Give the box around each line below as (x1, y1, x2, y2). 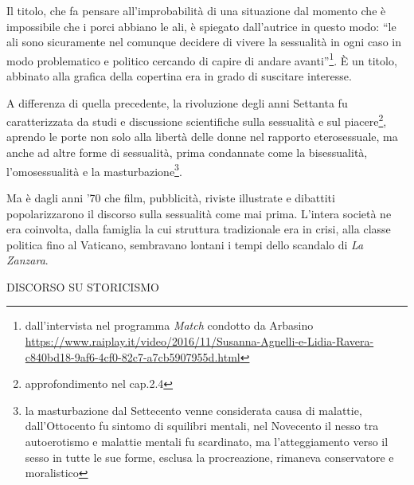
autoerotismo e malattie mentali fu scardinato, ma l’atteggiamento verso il (25, 433, 389, 450)
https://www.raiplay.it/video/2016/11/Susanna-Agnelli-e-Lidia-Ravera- (25, 333, 374, 350)
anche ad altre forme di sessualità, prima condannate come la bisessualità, (6, 144, 368, 161)
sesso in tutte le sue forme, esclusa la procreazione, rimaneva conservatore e (25, 448, 394, 465)
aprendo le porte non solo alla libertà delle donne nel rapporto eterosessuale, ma (6, 128, 398, 145)
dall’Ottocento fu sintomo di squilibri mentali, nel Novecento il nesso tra (25, 417, 379, 434)
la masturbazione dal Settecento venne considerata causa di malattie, (25, 401, 362, 418)
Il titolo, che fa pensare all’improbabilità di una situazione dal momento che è (6, 2, 386, 18)
